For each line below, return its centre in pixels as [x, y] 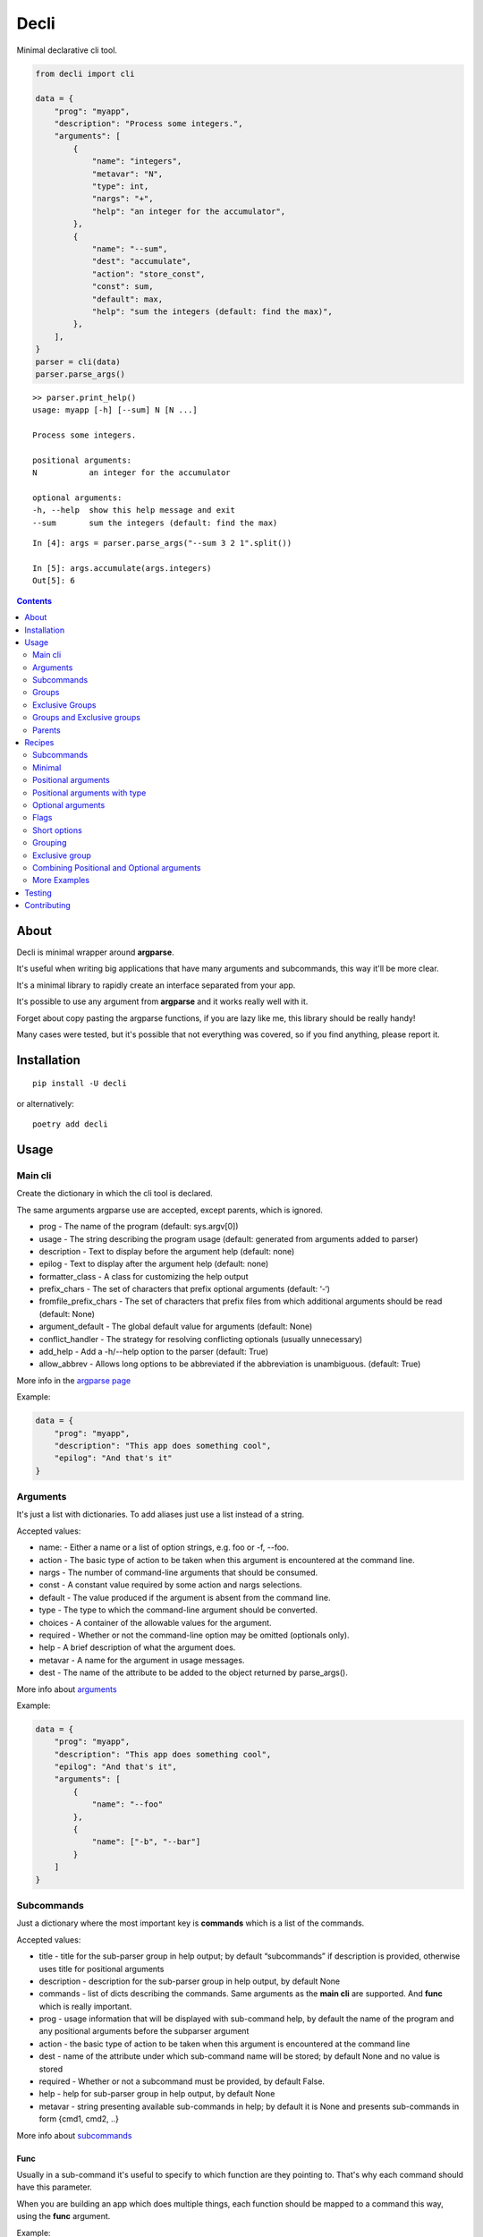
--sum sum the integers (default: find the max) [155, 523]
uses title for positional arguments [102, 1969]
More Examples [61, 880]
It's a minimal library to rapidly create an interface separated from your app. [156, 985]
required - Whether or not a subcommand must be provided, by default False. [182, 2081]
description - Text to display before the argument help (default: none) [167, 1251]
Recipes [39, 743]
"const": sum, [123, 287]
